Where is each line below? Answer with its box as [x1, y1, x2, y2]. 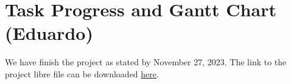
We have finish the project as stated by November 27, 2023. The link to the [5, 56, 287, 68]
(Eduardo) [5, 21, 93, 45]
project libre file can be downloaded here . [5, 67, 159, 80]
